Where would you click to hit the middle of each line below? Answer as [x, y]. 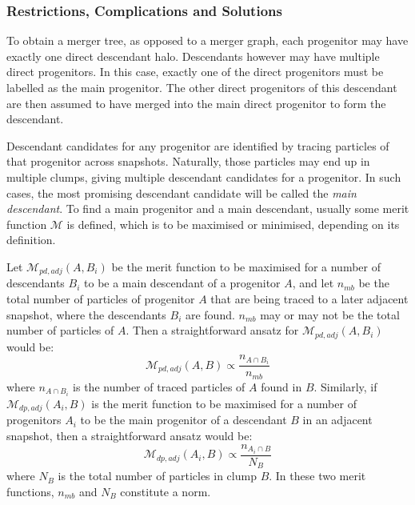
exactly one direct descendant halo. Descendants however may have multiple [193, 56]
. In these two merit [317, 476]
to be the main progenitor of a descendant [184, 420]
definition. [31, 240]
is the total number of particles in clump [157, 476]
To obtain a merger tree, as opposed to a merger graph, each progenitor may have [207, 40]
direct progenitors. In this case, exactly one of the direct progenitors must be [195, 72]
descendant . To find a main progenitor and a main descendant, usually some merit [208, 208]
